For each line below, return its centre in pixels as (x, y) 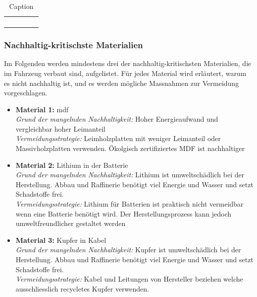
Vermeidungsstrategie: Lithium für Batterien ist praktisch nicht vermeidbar (129, 204)
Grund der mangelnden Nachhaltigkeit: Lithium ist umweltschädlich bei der (130, 175)
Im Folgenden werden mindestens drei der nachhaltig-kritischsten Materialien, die (128, 63)
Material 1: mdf (42, 109)
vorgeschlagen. (26, 93)
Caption (21, 6)
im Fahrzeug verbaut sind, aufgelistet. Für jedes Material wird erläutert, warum (125, 73)
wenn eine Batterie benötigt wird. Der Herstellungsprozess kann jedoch (124, 213)
